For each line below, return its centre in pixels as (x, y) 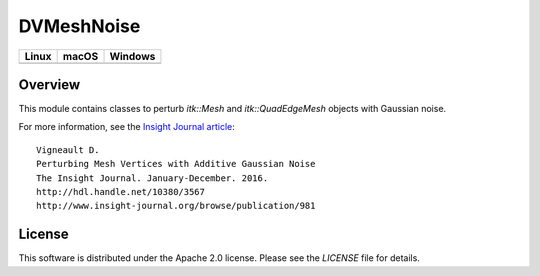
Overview (49, 84)
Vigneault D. (68, 149)
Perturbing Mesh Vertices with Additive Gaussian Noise (176, 164)
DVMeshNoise (79, 26)
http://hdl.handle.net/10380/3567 (120, 192)
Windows (132, 56)
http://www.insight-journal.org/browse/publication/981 (176, 206)
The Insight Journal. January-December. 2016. (152, 178)
